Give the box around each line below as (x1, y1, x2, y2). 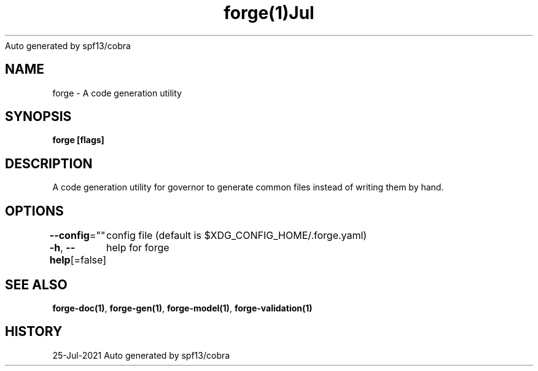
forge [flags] (52, 135, 104, 146)
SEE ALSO (5, 276, 68, 292)
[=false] (70, 254, 107, 267)
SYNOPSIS (5, 109, 72, 125)
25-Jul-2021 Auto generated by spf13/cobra (52, 350, 230, 361)
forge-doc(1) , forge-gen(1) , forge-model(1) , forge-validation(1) (52, 302, 313, 313)
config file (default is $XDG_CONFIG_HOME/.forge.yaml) (106, 229, 367, 242)
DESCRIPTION (5, 155, 93, 171)
